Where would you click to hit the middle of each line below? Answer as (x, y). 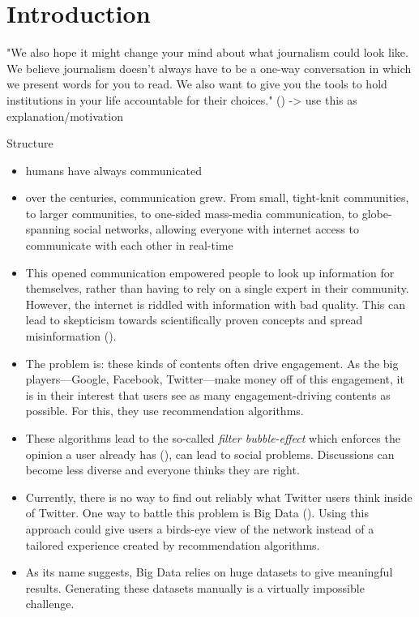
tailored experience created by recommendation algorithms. (173, 544)
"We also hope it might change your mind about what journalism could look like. (207, 52)
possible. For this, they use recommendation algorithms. (165, 411)
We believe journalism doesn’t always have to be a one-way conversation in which (209, 68)
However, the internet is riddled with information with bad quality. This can (215, 304)
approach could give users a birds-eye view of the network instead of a (200, 528)
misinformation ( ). (71, 336)
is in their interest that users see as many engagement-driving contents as (208, 394)
